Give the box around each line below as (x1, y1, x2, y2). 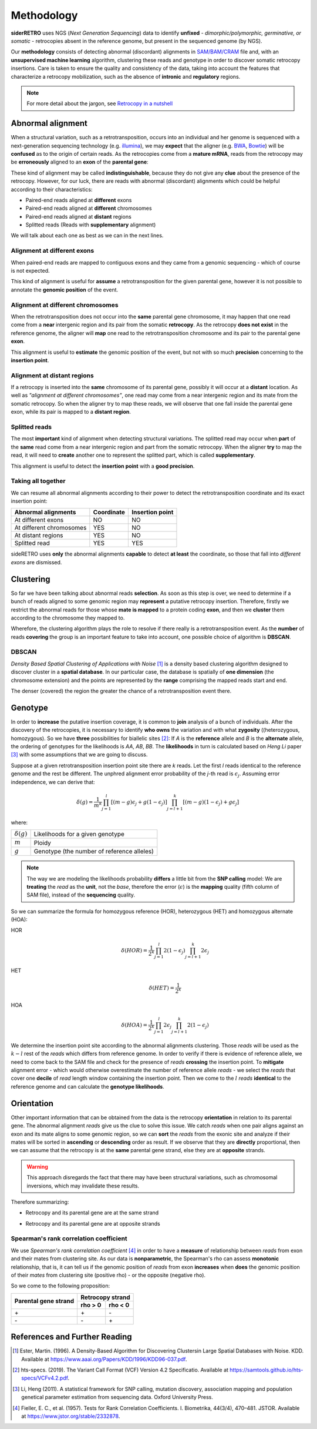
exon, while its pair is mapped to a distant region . (11, 409, 131, 416)
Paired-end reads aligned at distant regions (25, 213, 131, 220)
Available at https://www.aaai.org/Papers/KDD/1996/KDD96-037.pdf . (21, 1356, 187, 1363)
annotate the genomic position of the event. (11, 286, 119, 293)
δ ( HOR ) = (121, 947, 148, 953)
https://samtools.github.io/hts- (230, 1367, 303, 1374)
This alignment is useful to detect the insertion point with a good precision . (11, 462, 195, 470)
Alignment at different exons (11, 247, 95, 255)
